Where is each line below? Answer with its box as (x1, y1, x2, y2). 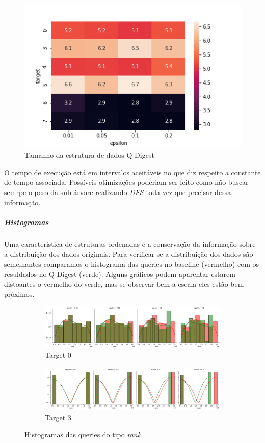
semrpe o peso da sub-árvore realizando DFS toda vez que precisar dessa (4, 187, 231, 198)
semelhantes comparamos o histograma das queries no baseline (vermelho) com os (4, 258, 259, 269)
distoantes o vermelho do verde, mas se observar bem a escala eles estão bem (4, 279, 244, 289)
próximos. (4, 288, 35, 299)
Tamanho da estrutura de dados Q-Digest (24, 150, 154, 160)
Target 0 (45, 350, 71, 361)
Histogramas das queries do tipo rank (24, 429, 141, 439)
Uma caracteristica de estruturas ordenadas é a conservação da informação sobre (4, 238, 256, 249)
